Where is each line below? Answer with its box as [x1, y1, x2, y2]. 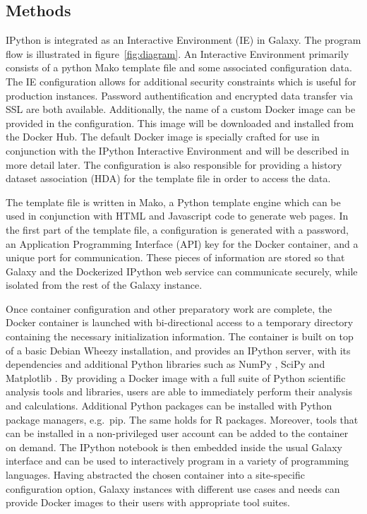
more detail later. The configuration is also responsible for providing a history [6, 157, 342, 172]
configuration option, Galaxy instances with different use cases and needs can [6, 481, 340, 496]
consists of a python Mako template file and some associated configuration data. [6, 60, 352, 75]
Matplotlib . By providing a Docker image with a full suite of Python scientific [6, 370, 346, 385]
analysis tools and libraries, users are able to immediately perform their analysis [6, 384, 352, 399]
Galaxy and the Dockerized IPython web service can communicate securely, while [6, 263, 358, 278]
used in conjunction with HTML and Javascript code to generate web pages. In [6, 208, 349, 223]
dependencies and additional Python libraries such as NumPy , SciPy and [6, 357, 325, 371]
